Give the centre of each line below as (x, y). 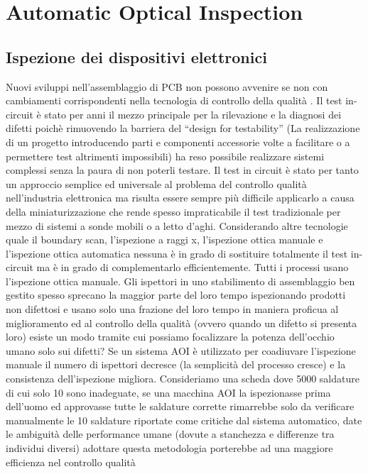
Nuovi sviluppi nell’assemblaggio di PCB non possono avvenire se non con (167, 86)
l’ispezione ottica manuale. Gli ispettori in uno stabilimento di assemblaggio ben (180, 281)
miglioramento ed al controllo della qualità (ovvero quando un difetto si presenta (182, 323)
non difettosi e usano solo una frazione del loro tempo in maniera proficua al (172, 309)
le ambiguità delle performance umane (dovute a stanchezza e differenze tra (170, 434)
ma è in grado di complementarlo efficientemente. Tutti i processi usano (193, 267)
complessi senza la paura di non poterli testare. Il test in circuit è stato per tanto (182, 170)
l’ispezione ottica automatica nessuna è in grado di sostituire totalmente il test (177, 253)
